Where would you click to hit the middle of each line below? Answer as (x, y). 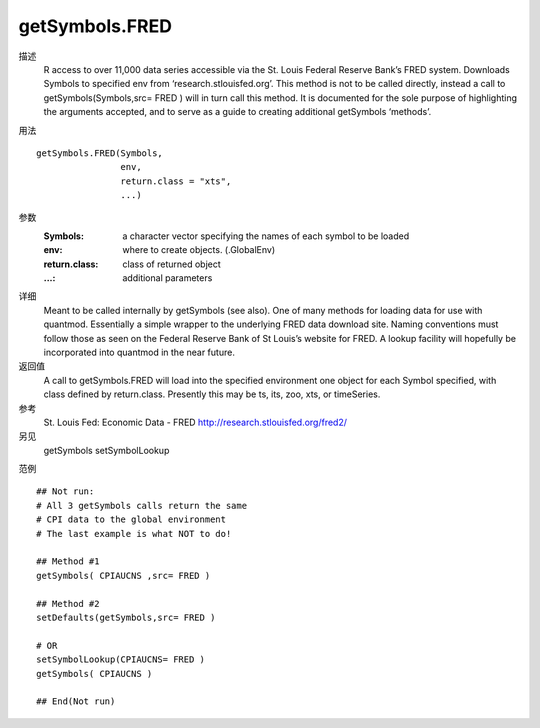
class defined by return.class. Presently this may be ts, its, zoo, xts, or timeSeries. (212, 394)
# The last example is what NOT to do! (134, 533)
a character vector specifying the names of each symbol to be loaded (266, 236)
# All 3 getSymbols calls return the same (142, 505)
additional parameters (167, 278)
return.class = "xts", (176, 181)
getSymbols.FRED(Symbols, (100, 153)
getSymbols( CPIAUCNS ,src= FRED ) (123, 575)
